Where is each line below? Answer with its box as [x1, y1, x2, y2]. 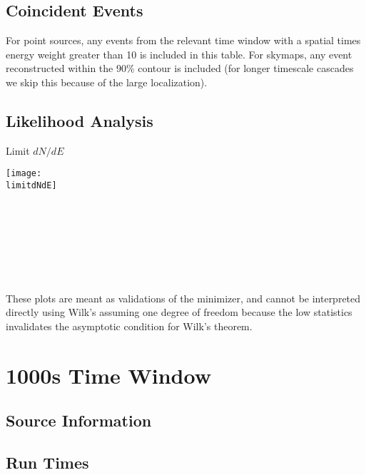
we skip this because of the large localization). [6, 74, 208, 89]
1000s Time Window [6, 360, 211, 389]
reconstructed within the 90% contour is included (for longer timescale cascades [6, 61, 354, 76]
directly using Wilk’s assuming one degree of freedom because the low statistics [6, 305, 352, 320]
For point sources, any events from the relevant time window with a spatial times [6, 33, 361, 48]
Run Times [6, 451, 89, 473]
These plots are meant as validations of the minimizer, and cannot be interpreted [6, 290, 361, 305]
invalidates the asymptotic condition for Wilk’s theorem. [6, 318, 253, 333]
